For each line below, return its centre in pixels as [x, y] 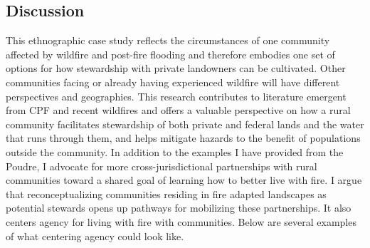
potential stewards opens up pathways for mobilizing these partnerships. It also [179, 208]
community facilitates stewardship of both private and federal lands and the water [185, 124]
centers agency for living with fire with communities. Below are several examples [181, 221]
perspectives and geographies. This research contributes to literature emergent [176, 96]
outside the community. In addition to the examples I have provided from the [175, 151]
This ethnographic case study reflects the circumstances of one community [168, 40]
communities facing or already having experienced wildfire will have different [173, 82]
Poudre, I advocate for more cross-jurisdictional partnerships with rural [162, 166]
